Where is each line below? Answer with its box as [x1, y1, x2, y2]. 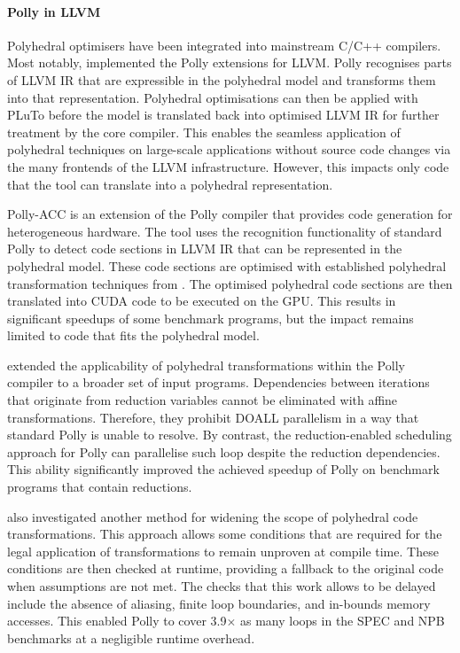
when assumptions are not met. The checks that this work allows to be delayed [7, 577, 436, 595]
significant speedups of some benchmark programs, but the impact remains [7, 308, 414, 327]
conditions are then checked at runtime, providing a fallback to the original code [7, 559, 444, 578]
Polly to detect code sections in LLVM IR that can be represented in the [7, 239, 402, 258]
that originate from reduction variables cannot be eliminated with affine [7, 391, 398, 409]
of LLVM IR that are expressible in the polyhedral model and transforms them [7, 70, 436, 89]
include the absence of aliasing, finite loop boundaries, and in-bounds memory [7, 594, 431, 612]
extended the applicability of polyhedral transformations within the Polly [7, 355, 405, 374]
